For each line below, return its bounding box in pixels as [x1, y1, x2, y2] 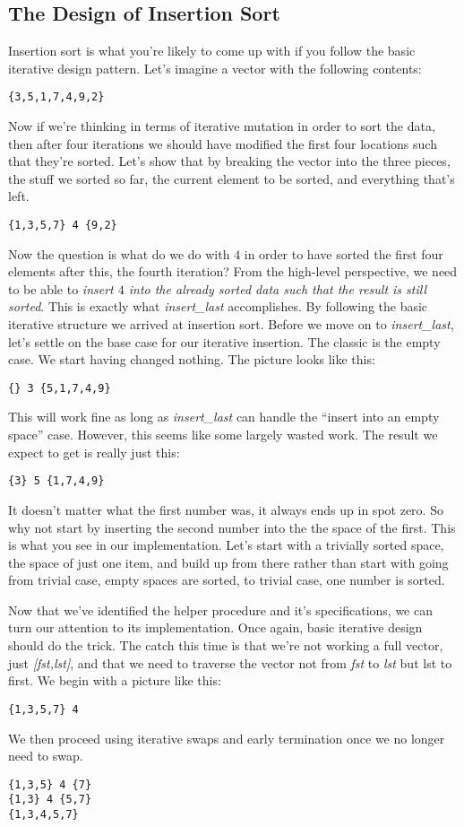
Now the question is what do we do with [8, 244, 230, 263]
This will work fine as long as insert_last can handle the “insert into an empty [8, 407, 440, 426]
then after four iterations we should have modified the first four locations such [8, 134, 437, 152]
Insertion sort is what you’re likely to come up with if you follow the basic [8, 41, 416, 60]
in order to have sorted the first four [244, 244, 443, 263]
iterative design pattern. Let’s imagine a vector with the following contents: [8, 58, 422, 77]
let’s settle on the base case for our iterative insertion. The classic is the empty [8, 332, 441, 351]
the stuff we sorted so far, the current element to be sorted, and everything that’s [8, 169, 455, 187]
